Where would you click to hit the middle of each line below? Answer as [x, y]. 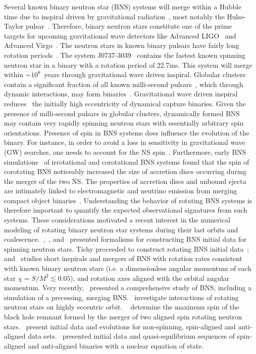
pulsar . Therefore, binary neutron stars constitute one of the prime [129, 26]
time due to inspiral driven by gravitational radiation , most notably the [114, 16]
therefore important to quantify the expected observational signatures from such [126, 210]
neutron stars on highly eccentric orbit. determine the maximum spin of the [122, 307]
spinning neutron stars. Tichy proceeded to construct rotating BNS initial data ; [127, 248]
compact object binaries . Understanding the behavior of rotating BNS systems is [128, 200]
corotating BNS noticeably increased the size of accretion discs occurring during [125, 171]
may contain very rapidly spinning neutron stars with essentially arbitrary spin [124, 123]
